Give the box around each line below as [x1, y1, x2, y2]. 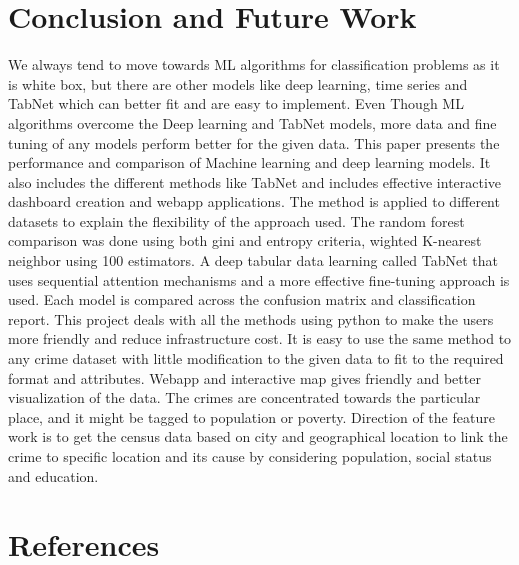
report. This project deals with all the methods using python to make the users [8, 308, 494, 329]
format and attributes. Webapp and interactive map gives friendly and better [8, 367, 481, 388]
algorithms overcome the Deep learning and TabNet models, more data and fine [8, 112, 497, 133]
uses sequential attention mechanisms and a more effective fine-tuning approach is [8, 269, 510, 290]
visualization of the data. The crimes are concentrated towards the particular [8, 387, 481, 408]
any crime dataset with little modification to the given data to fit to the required [8, 348, 504, 369]
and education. [8, 465, 99, 486]
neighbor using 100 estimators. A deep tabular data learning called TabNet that [8, 250, 499, 271]
